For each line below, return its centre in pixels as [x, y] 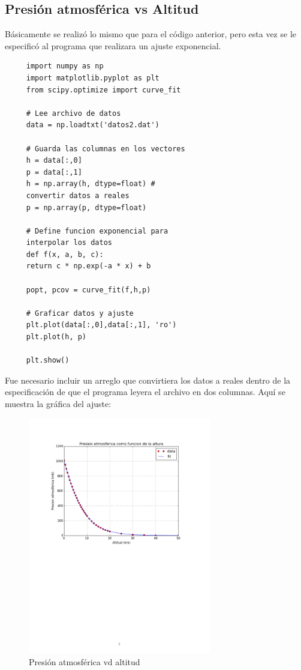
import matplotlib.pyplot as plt [93, 78]
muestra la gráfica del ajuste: [58, 404]
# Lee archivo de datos [73, 113]
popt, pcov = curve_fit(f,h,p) [88, 290]
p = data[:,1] [54, 172]
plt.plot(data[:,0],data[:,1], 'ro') [101, 325]
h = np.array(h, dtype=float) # [91, 184]
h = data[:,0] [54, 161]
